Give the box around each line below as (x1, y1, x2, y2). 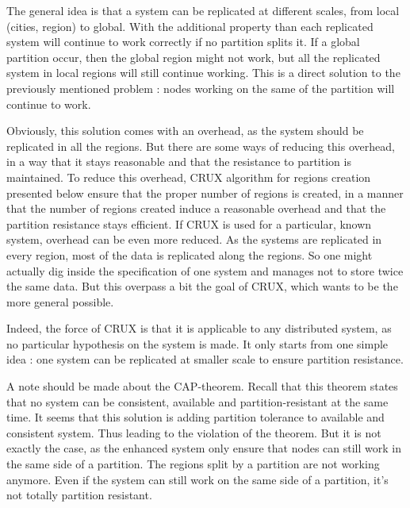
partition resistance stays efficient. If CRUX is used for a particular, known (6, 215, 372, 232)
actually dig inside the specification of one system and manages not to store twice (6, 262, 404, 279)
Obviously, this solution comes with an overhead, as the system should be (6, 122, 364, 139)
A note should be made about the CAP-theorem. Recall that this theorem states (6, 378, 398, 394)
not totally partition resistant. (6, 487, 152, 503)
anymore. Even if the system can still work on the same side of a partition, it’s (6, 471, 389, 487)
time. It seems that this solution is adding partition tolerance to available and (6, 409, 385, 425)
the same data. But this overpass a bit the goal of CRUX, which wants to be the (6, 278, 398, 294)
